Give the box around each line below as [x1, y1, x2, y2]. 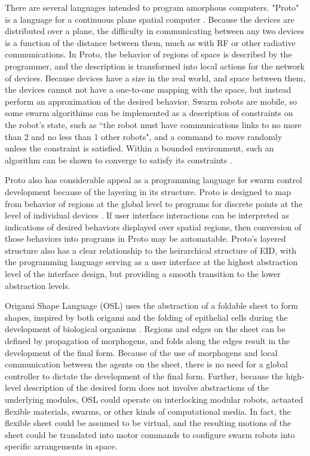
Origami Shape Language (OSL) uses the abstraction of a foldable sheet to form [5, 299, 298, 312]
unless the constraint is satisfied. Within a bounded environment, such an [5, 142, 274, 154]
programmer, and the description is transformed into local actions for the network [5, 59, 305, 72]
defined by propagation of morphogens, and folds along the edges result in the [5, 335, 290, 347]
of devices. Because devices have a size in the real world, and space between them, [5, 71, 306, 84]
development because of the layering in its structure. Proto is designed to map [5, 185, 291, 197]
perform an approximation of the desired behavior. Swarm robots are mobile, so [5, 95, 297, 107]
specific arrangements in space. [5, 440, 118, 452]
